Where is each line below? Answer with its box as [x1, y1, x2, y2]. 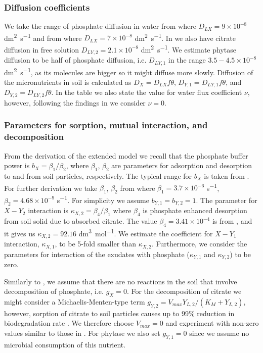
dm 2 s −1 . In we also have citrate [135, 31, 236, 43]
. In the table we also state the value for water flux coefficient [51, 87, 242, 97]
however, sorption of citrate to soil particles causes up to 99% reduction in [4, 308, 235, 318]
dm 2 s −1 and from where [4, 31, 82, 43]
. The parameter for [196, 194, 257, 205]
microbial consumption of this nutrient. [4, 339, 126, 349]
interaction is [28, 205, 69, 216]
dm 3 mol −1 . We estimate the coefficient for [78, 227, 213, 238]
